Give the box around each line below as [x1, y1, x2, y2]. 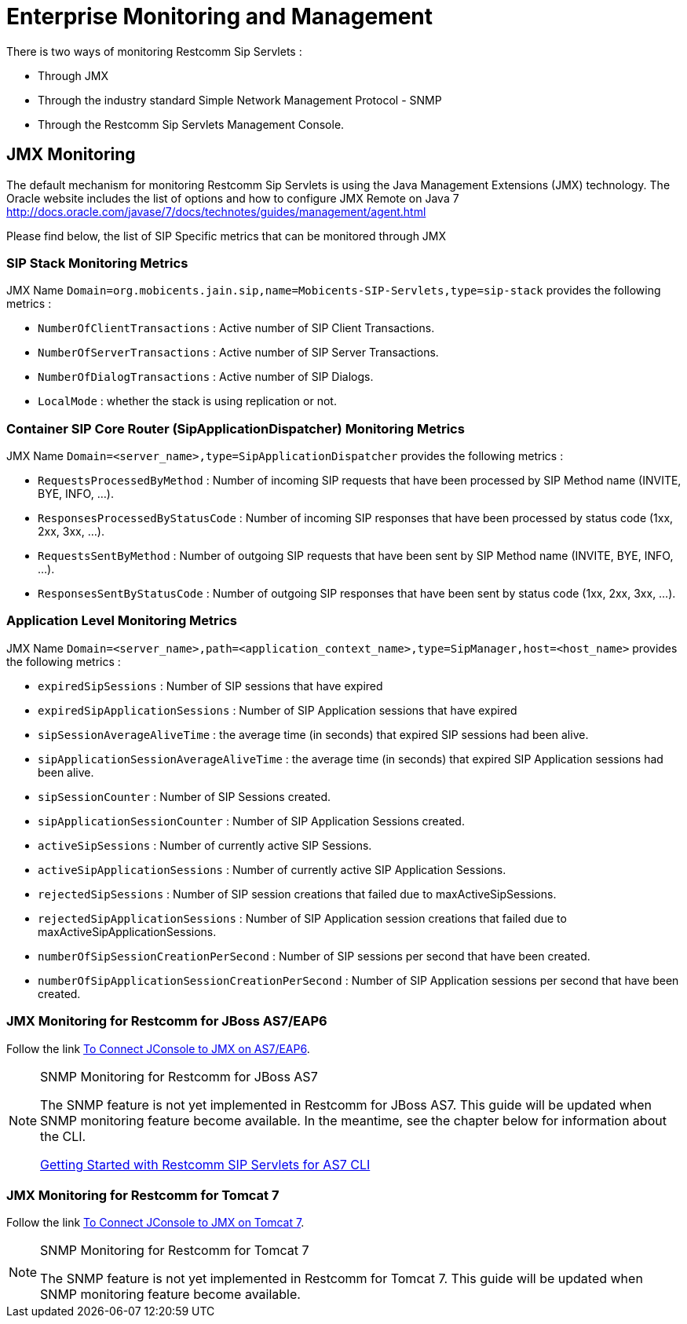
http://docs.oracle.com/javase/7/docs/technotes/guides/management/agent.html [6, 204, 426, 218]
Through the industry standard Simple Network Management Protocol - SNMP [38, 93, 442, 107]
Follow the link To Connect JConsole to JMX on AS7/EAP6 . [6, 1041, 310, 1055]
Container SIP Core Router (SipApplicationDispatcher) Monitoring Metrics [6, 420, 465, 437]
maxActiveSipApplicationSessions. [38, 924, 217, 938]
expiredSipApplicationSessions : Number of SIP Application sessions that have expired [38, 703, 517, 717]
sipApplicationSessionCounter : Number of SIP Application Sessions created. [38, 814, 465, 828]
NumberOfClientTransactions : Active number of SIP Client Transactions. [38, 321, 435, 335]
